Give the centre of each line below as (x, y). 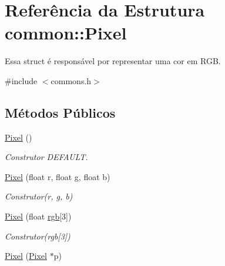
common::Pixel (66, 33)
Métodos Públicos (60, 112)
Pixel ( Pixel (26, 256)
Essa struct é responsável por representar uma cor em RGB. (113, 61)
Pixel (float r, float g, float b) (58, 176)
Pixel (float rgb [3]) (38, 216)
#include (21, 80)
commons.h (71, 80)
